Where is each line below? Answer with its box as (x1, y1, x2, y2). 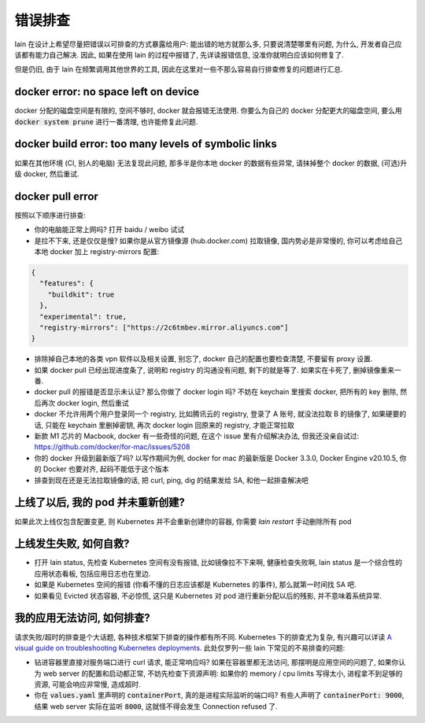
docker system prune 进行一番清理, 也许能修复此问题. (14, 116, 198, 126)
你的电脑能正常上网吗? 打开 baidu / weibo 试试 (34, 225, 185, 234)
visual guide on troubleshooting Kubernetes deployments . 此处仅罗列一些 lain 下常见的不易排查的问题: (14, 643, 346, 652)
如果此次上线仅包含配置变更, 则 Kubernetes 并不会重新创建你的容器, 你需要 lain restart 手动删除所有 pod (14, 516, 352, 526)
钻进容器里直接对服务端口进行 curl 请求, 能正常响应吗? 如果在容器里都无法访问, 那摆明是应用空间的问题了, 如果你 (34, 658, 399, 667)
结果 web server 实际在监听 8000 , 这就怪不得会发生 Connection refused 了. (34, 701, 279, 711)
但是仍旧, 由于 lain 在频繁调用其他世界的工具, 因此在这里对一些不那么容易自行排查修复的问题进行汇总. (14, 65, 343, 74)
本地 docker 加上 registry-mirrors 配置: (34, 247, 160, 256)
